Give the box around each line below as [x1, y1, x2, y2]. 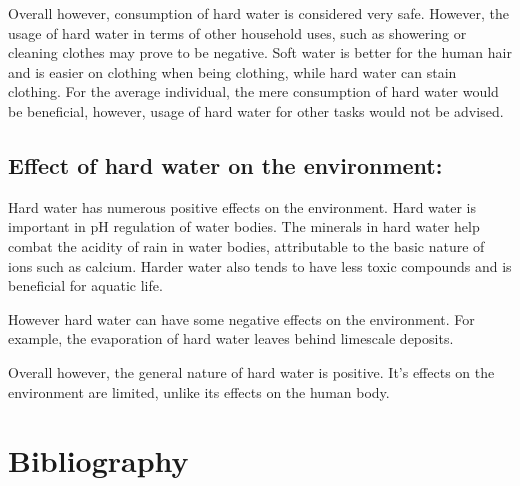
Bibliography [8, 440, 189, 481]
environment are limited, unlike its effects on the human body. [8, 381, 390, 402]
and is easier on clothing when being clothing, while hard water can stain [8, 61, 457, 82]
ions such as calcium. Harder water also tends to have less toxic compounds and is [8, 255, 512, 276]
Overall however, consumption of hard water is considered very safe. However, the [8, 3, 510, 23]
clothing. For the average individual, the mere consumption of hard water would [8, 81, 499, 102]
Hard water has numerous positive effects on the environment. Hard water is [8, 196, 477, 217]
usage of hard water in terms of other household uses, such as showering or [8, 22, 467, 43]
